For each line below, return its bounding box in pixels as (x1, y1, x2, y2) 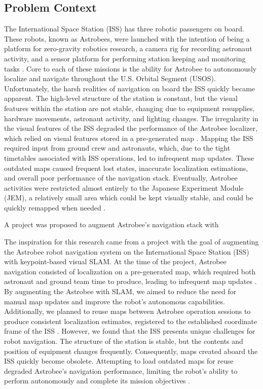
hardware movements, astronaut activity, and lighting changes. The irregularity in (4, 113, 258, 123)
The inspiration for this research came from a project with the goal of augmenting (4, 236, 259, 247)
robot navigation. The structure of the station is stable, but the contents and (4, 336, 243, 346)
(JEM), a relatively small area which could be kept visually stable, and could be (4, 192, 253, 203)
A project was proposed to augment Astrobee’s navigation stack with (4, 219, 219, 230)
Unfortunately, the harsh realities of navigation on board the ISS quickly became (4, 83, 255, 93)
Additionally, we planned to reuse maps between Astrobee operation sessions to (4, 306, 251, 316)
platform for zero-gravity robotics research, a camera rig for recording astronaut (4, 43, 252, 54)
